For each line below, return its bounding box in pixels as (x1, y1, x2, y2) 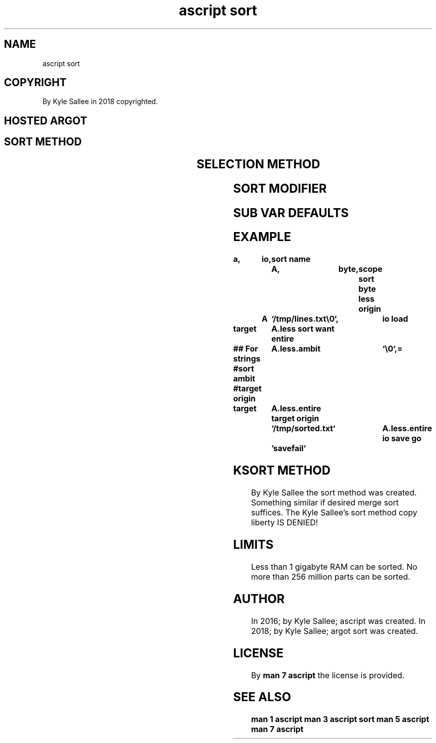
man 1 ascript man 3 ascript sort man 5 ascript (251, 714, 430, 725)
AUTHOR (233, 591, 285, 606)
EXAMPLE (233, 230, 291, 245)
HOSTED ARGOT (4, 114, 88, 127)
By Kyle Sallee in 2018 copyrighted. (42, 97, 158, 106)
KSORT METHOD (233, 463, 330, 478)
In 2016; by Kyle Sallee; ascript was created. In (251, 616, 426, 626)
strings (233, 354, 261, 364)
